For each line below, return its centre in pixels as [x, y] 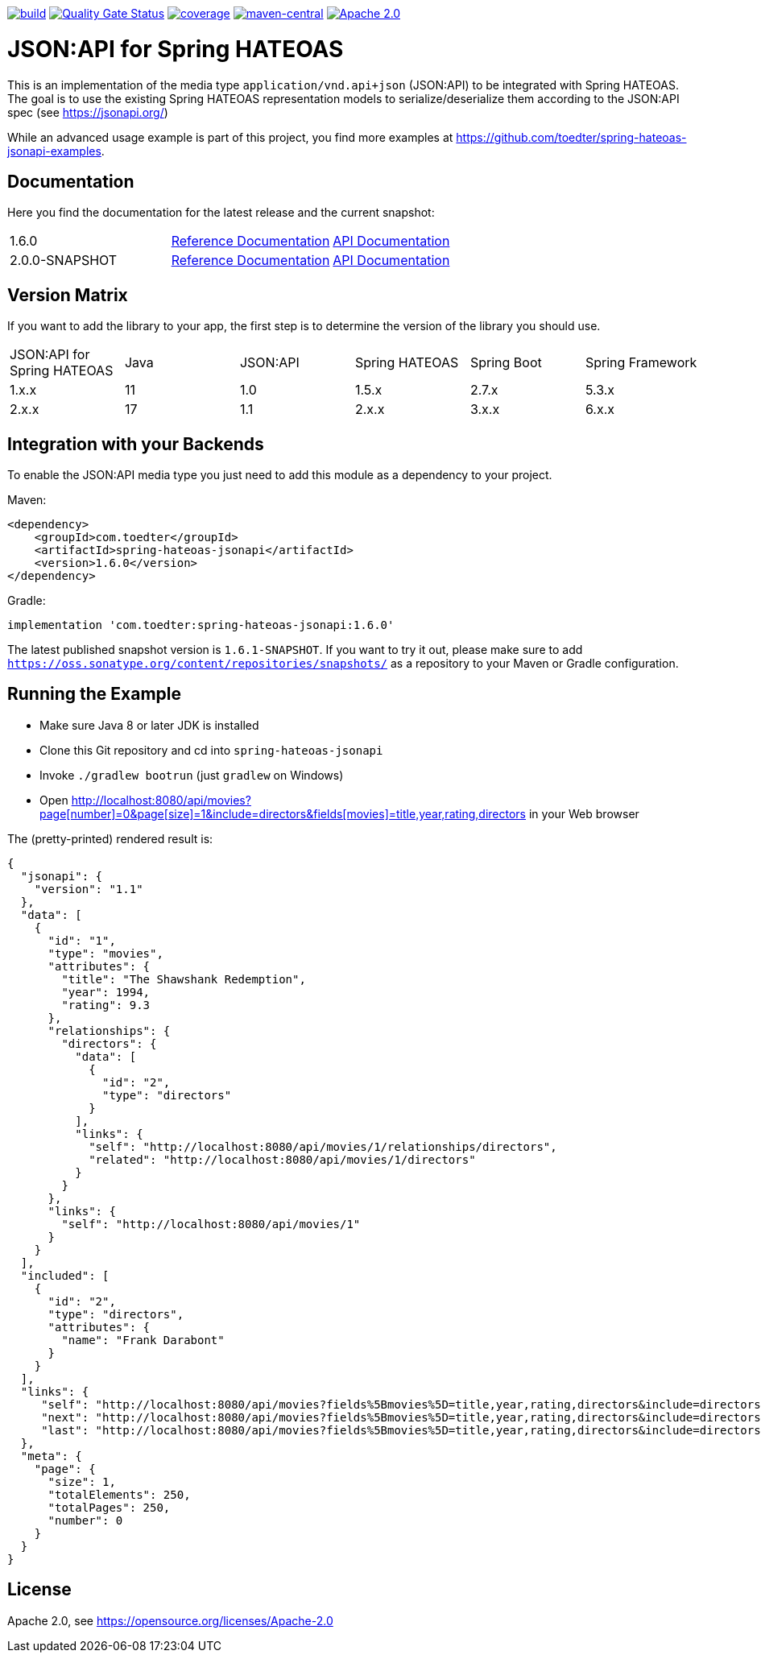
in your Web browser [584, 813]
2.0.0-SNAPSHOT [64, 261]
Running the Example [95, 694]
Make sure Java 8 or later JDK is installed [149, 725]
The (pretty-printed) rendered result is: [110, 838]
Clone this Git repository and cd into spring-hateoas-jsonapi [211, 750]
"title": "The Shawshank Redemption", [184, 979]
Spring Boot [506, 363]
